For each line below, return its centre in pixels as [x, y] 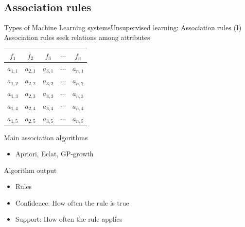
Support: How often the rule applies [69, 219]
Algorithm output [30, 170]
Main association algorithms [46, 137]
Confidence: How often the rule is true [72, 202]
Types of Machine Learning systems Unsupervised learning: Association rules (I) [123, 28]
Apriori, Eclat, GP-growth [54, 154]
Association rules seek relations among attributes [77, 37]
